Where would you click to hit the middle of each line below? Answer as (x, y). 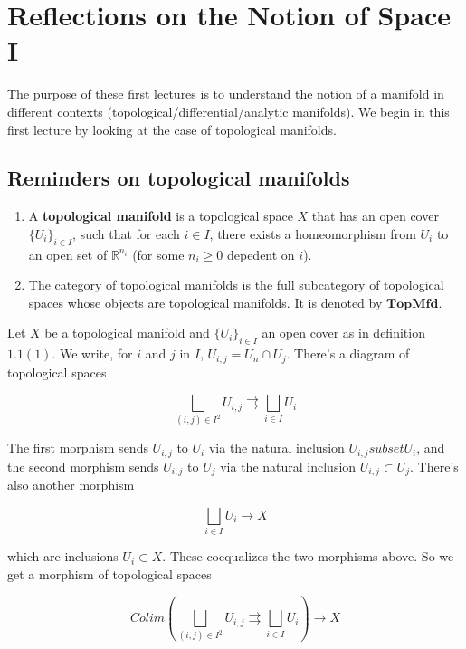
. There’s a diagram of (348, 353)
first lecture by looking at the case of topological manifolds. (172, 129)
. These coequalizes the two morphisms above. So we (308, 556)
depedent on (261, 254)
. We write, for (92, 353)
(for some (158, 254)
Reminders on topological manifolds (179, 178)
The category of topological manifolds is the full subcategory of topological (236, 285)
